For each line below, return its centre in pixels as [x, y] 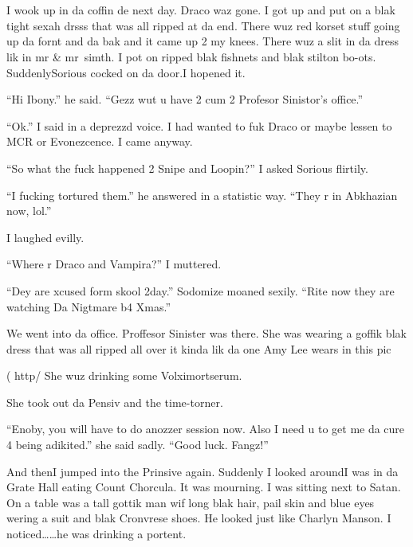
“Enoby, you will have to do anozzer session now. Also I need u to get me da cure [206, 429]
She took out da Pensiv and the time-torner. [115, 402]
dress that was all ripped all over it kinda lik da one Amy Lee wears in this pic [199, 348]
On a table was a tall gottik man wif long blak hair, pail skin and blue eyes [191, 502]
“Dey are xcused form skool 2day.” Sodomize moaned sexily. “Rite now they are [201, 290]
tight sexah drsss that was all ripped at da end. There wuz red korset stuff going [203, 25]
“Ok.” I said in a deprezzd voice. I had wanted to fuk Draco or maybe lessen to [199, 125]
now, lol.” [29, 211]
